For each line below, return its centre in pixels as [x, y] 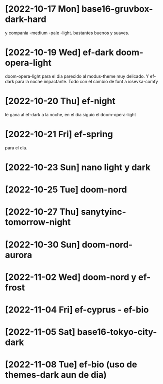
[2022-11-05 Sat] [40, 332]
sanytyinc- [103, 212]
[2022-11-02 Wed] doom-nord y [71, 277]
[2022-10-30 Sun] [42, 245]
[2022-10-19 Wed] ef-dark [59, 53]
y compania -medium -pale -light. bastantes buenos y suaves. [67, 33]
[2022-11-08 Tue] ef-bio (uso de [71, 365]
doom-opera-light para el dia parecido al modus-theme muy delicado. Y [77, 76]
